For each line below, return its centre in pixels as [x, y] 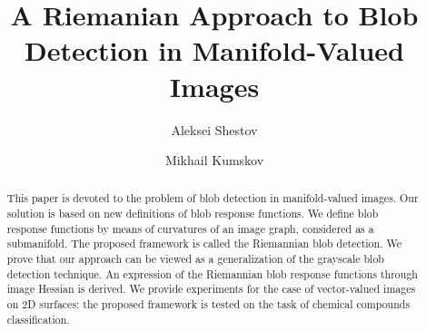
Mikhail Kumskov [214, 160]
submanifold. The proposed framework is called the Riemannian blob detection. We [204, 243]
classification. [38, 319]
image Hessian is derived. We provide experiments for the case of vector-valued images [211, 289]
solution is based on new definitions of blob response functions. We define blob [193, 214]
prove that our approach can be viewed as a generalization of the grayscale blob [195, 259]
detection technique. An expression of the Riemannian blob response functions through [212, 273]
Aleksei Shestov [214, 129]
